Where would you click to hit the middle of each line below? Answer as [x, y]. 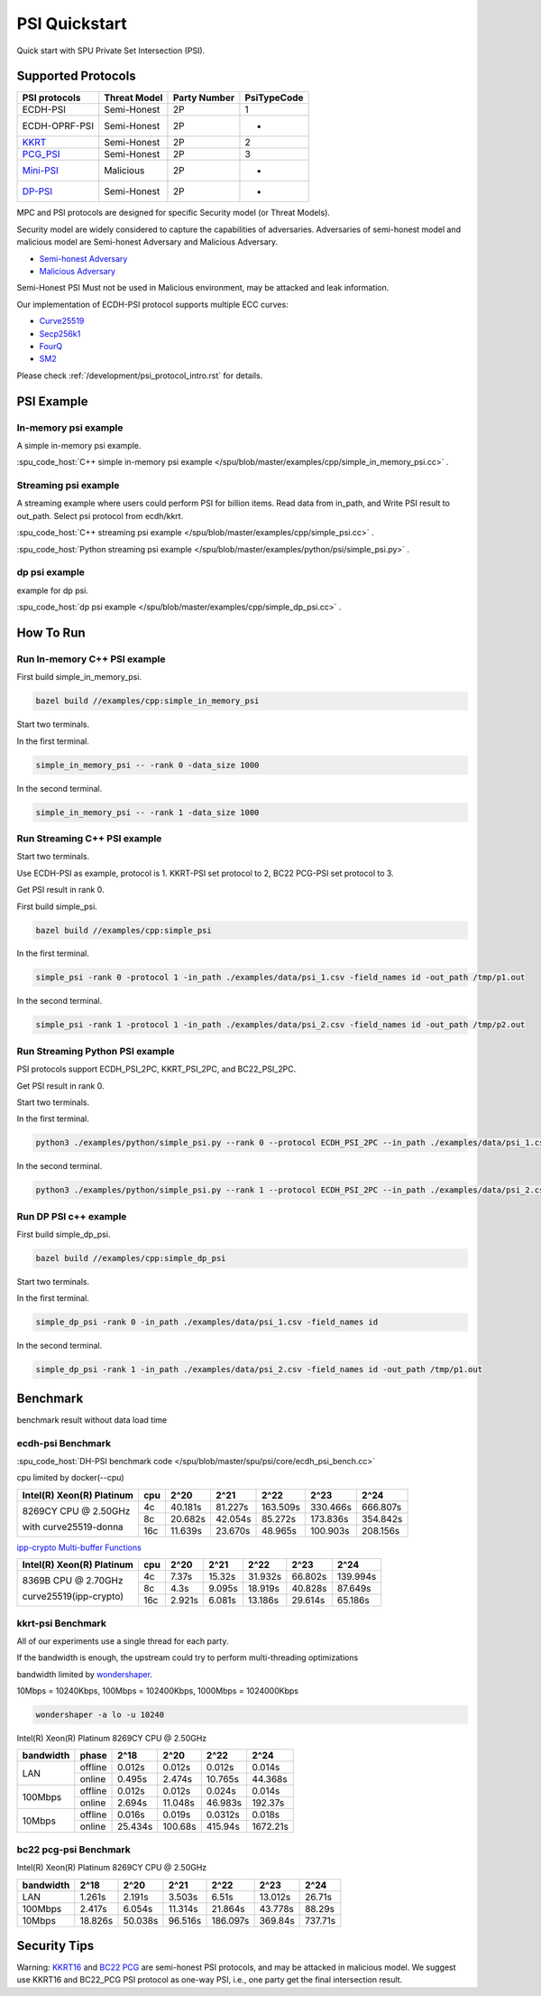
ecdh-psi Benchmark [64, 1443]
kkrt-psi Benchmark [62, 1623]
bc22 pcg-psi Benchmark [73, 1849]
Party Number [203, 97]
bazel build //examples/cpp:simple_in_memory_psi [147, 701]
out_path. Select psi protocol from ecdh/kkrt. [100, 515]
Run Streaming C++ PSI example [89, 838]
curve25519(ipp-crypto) [73, 1596]
